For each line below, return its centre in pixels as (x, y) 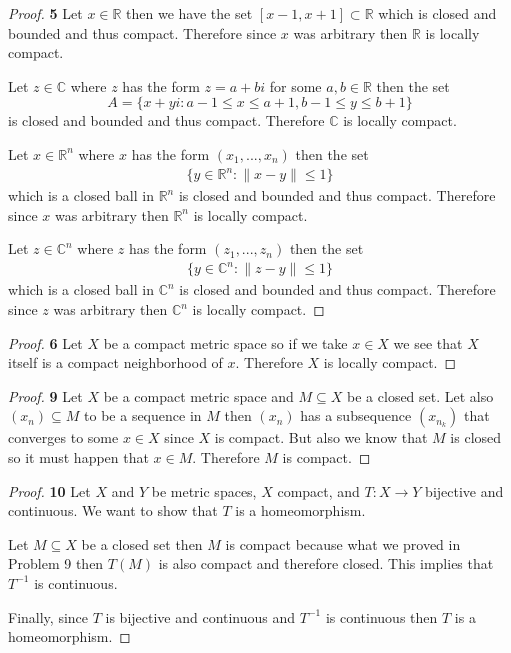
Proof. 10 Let (49, 490)
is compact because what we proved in (343, 543)
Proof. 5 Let (45, 13)
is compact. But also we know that (321, 437)
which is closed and (437, 13)
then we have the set (189, 13)
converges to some (63, 437)
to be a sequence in (143, 415)
